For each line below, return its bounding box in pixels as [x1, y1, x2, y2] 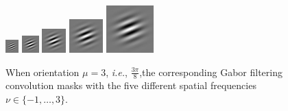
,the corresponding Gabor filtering [139, 64, 283, 79]
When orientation [5, 64, 80, 79]
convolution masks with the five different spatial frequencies [5, 78, 256, 92]
